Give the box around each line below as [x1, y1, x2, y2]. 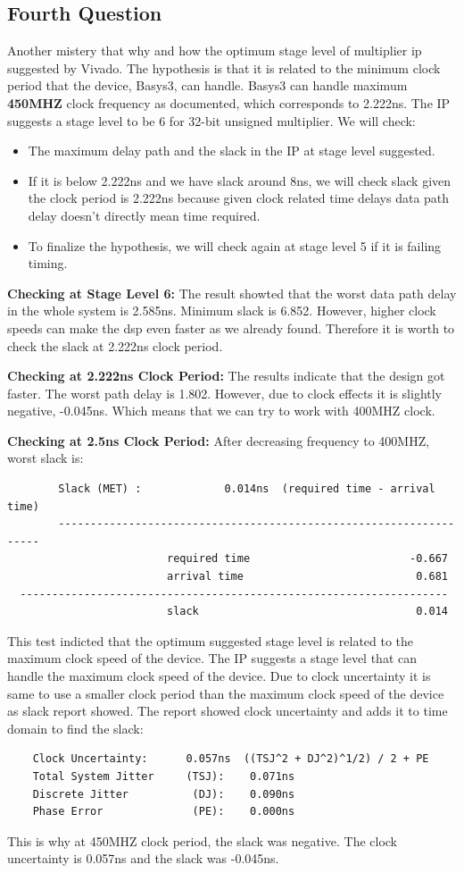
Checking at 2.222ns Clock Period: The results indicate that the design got [7, 366, 445, 385]
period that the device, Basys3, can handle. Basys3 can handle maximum [7, 76, 408, 95]
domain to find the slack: [7, 718, 144, 737]
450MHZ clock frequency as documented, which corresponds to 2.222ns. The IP [7, 93, 451, 112]
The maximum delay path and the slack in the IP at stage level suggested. [28, 141, 435, 160]
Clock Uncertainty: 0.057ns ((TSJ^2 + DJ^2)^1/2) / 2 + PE [32, 752, 429, 766]
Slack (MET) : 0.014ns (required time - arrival [58, 483, 435, 496]
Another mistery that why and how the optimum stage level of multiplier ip [7, 41, 422, 60]
